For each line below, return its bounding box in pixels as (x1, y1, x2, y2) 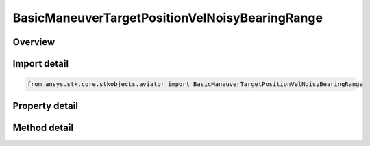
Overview (12, 36, 56, 48)
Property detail (12, 100, 79, 112)
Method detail (12, 121, 74, 133)
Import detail (12, 58, 69, 70)
